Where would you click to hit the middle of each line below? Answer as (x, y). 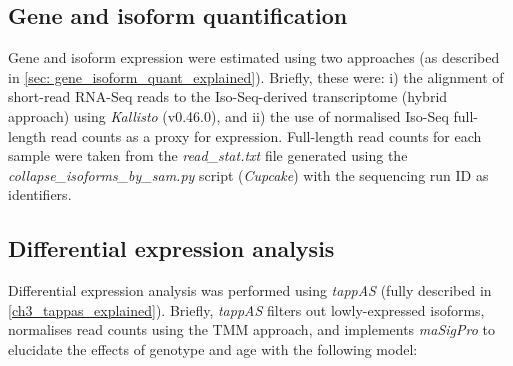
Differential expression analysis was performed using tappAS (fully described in (250, 290)
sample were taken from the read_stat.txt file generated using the (208, 155)
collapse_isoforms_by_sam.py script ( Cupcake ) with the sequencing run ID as (248, 174)
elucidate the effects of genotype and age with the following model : (213, 348)
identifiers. (40, 194)
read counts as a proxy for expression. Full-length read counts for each (266, 135)
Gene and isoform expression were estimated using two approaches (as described (254, 57)
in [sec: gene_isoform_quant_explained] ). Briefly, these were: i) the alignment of (256, 76)
